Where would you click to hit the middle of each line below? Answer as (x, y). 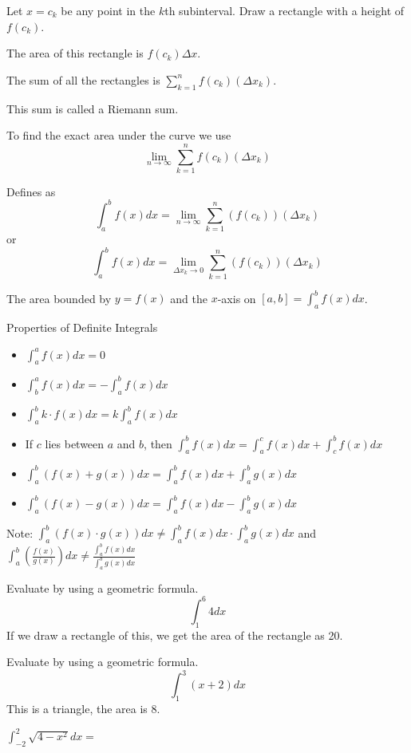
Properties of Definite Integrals (82, 327)
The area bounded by (59, 298)
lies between (75, 443)
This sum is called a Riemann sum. (93, 108)
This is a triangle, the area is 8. (83, 709)
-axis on (237, 298)
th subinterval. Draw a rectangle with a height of (285, 10)
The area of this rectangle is (75, 53)
